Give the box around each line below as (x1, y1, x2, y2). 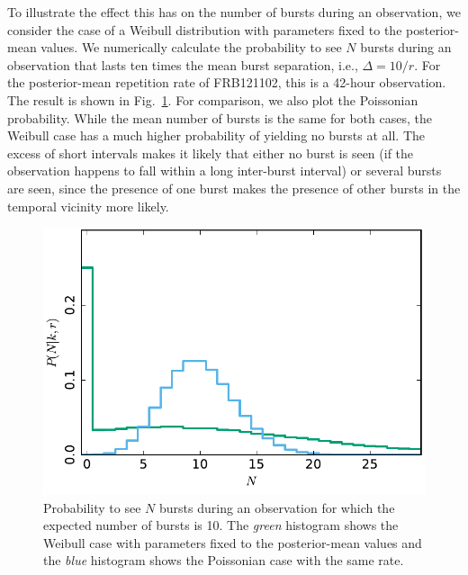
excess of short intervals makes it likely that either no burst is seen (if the (7, 143, 414, 162)
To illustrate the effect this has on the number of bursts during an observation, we (7, 3, 461, 21)
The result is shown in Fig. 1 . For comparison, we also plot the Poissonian (7, 90, 418, 109)
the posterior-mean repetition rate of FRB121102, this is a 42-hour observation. (7, 73, 446, 92)
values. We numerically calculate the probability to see (40, 38, 342, 57)
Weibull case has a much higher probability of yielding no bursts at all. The (7, 126, 426, 145)
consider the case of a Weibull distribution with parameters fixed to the (7, 20, 402, 39)
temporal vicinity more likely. (7, 196, 169, 215)
